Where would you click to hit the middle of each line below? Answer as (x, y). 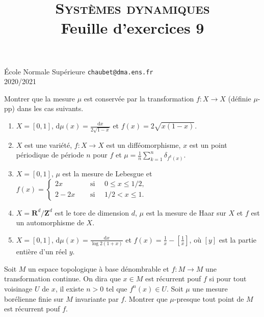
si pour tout (228, 279)
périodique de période (50, 155)
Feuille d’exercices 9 (133, 28)
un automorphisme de (50, 222)
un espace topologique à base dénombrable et (99, 268)
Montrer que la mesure (40, 98)
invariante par (97, 298)
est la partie (237, 239)
